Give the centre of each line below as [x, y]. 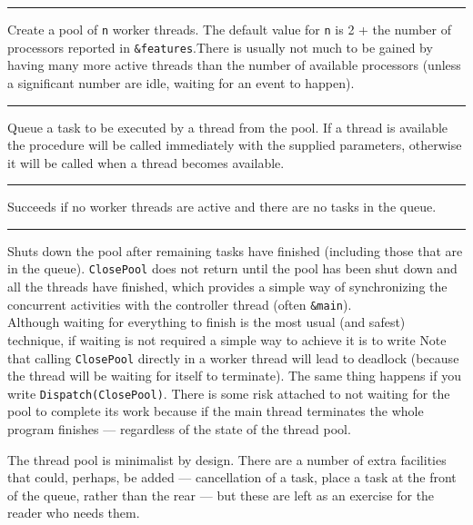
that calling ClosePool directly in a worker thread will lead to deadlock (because [233, 357]
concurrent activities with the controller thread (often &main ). [180, 304]
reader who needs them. [74, 513]
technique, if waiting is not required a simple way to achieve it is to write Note [227, 339]
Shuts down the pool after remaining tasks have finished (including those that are [235, 250]
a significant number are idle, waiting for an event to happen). [181, 82]
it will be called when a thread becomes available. [146, 162]
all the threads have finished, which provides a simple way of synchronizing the [227, 287]
